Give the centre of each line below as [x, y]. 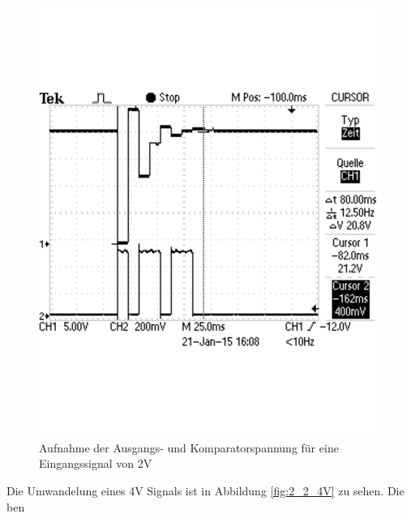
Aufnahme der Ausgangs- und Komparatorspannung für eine [189, 447]
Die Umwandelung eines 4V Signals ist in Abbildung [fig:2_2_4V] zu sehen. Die [205, 490]
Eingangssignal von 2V [96, 463]
